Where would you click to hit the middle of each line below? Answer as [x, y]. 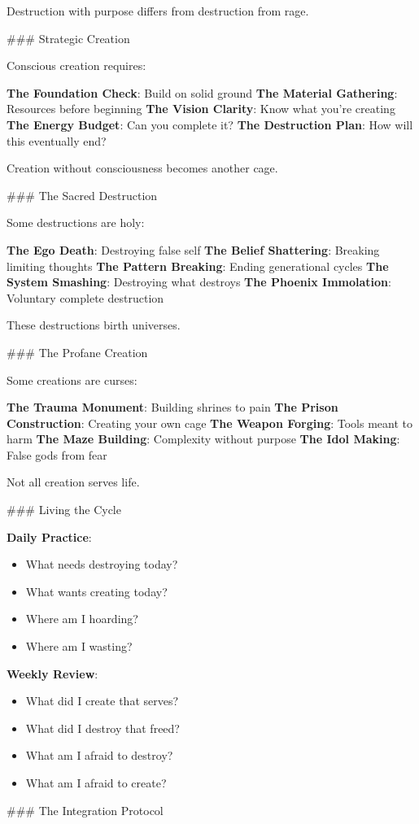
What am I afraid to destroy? [99, 755]
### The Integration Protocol [85, 810]
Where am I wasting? [79, 646]
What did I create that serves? [102, 701]
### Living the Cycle [64, 510]
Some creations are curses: [72, 379]
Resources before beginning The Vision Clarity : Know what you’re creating [201, 109]
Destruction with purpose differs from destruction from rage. [158, 11]
